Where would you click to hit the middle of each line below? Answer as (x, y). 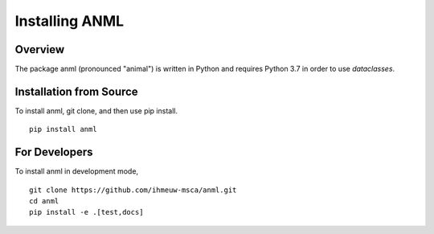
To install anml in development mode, (77, 171)
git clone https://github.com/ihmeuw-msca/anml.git (133, 190)
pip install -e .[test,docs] (86, 212)
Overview (40, 49)
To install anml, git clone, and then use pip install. (96, 111)
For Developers (54, 152)
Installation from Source (76, 91)
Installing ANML (70, 21)
